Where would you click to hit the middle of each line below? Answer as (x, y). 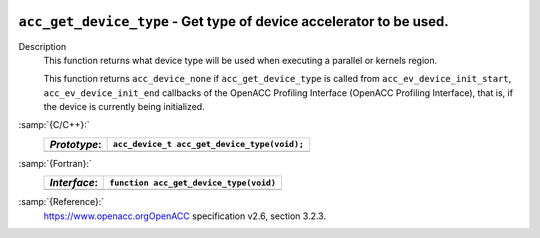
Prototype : (75, 144)
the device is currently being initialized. (124, 107)
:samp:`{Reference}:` (61, 202)
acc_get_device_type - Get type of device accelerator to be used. (233, 21)
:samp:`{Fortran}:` (55, 163)
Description (42, 46)
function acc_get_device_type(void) (193, 182)
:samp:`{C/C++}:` (54, 125)
